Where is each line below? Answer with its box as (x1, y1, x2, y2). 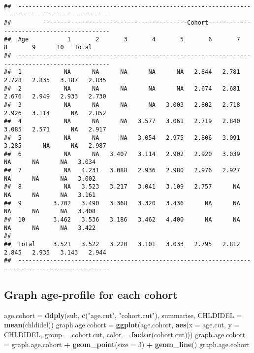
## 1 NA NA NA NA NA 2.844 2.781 (4, 68, 240, 76)
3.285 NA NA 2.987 (4, 142, 106, 150)
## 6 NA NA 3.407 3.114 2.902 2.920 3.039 (4, 150, 240, 158)
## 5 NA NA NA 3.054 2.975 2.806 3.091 (4, 134, 240, 141)
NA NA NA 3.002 (4, 175, 96, 182)
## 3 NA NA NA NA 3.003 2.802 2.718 (4, 101, 240, 108)
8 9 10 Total (4, 44, 92, 51)
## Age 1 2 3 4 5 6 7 (4, 35, 240, 43)
